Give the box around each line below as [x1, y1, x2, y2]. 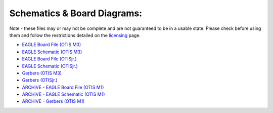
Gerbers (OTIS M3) [22, 70, 62, 76]
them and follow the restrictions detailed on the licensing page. [9, 32, 141, 38]
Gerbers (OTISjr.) [22, 77, 58, 83]
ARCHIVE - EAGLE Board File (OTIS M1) [22, 84, 104, 90]
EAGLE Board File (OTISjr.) [22, 56, 77, 62]
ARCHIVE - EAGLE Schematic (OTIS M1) [22, 91, 105, 97]
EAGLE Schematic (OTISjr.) [22, 63, 78, 69]
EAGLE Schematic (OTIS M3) [22, 49, 82, 55]
